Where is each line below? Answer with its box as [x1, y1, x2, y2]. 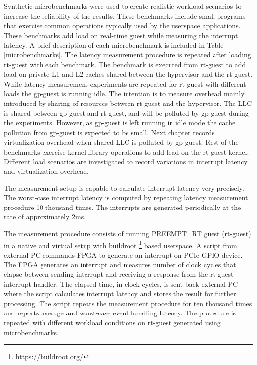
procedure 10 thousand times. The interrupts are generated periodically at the [4, 202, 241, 212]
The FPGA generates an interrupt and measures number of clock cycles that [4, 259, 236, 269]
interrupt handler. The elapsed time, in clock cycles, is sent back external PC [4, 278, 238, 289]
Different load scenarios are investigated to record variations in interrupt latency [4, 156, 248, 166]
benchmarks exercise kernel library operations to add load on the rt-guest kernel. [4, 146, 249, 156]
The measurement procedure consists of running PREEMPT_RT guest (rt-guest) [4, 228, 251, 239]
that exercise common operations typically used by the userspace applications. [4, 20, 241, 31]
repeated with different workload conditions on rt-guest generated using [4, 317, 221, 328]
